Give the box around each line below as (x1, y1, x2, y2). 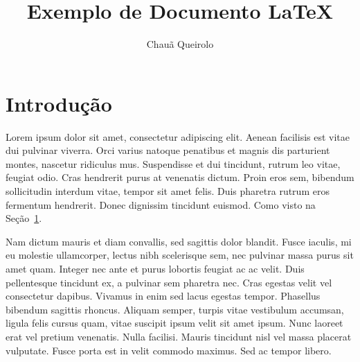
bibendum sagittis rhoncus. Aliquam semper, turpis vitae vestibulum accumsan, (6, 302, 344, 316)
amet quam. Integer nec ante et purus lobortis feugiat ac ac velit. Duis (6, 261, 305, 275)
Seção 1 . (6, 211, 42, 225)
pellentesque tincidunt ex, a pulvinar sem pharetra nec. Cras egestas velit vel (6, 275, 332, 289)
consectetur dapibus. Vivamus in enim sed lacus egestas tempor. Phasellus (6, 288, 321, 303)
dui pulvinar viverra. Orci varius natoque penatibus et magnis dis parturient (6, 143, 330, 157)
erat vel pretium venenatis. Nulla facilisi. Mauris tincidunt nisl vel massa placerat (6, 329, 352, 343)
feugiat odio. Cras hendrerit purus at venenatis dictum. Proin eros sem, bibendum (6, 170, 354, 184)
